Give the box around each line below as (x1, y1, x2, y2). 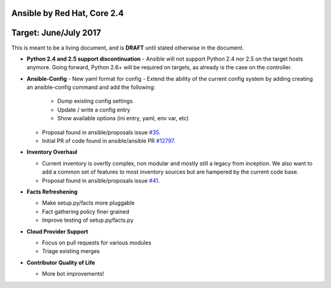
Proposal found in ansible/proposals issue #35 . (42, 129, 161, 136)
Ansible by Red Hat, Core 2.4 (11, 8, 124, 18)
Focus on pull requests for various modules (42, 239, 151, 246)
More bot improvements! (42, 270, 104, 278)
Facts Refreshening (26, 188, 78, 195)
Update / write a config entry (57, 106, 131, 113)
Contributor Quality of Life (26, 259, 95, 266)
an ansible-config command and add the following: (26, 83, 156, 91)
